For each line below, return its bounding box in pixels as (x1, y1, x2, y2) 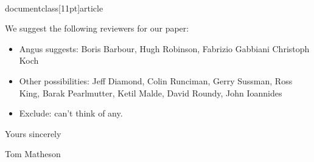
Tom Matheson (5, 147, 61, 160)
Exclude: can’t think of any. (19, 107, 123, 120)
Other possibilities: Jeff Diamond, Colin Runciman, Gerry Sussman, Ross (19, 74, 293, 87)
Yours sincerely (5, 127, 61, 140)
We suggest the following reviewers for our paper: (5, 22, 189, 35)
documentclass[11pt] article (5, 1, 103, 14)
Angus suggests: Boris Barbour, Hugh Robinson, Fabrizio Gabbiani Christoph (19, 42, 310, 55)
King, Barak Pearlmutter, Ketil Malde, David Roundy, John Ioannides (19, 86, 282, 99)
